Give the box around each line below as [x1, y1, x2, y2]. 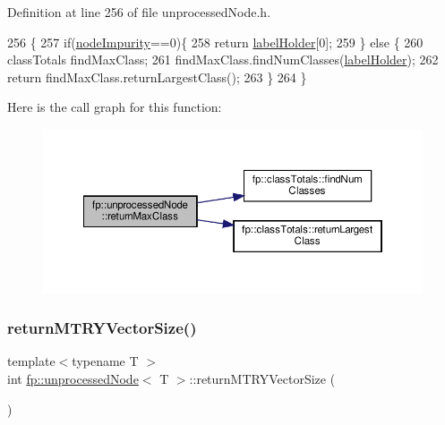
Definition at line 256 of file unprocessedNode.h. [7, 3, 271, 21]
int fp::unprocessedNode [7, 370, 139, 388]
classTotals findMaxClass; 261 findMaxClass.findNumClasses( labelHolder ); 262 [7, 50, 439, 69]
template [7, 352, 56, 370]
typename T [72, 352, 139, 370]
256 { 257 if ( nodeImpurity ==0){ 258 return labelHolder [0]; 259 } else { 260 [7, 32, 424, 51]
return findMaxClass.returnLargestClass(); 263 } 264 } [7, 67, 307, 86]
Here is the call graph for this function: [7, 98, 222, 116]
